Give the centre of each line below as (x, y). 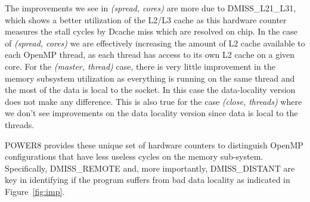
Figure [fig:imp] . (35, 191)
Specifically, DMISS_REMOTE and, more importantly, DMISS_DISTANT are (150, 168)
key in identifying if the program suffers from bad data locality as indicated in (148, 180)
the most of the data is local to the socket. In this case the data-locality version (150, 90)
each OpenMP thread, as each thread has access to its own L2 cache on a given (150, 55)
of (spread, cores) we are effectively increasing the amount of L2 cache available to (155, 43)
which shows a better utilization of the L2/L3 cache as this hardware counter (146, 19)
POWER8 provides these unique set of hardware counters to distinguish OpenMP (154, 144)
